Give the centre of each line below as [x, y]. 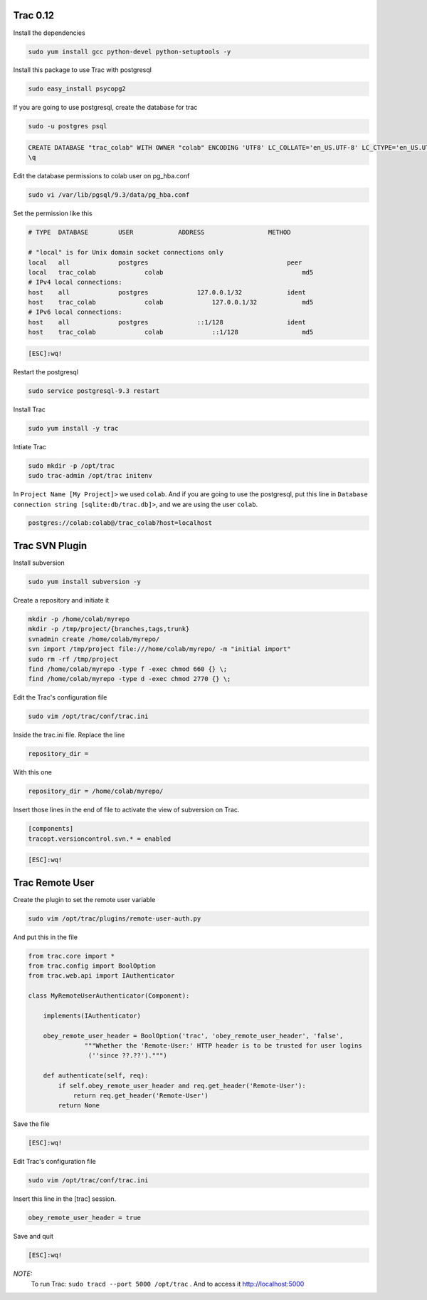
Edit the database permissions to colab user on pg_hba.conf [101, 176]
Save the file [31, 1124]
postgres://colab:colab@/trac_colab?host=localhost [120, 523]
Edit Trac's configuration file [54, 1162]
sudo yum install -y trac [73, 428]
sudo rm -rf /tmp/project [73, 659]
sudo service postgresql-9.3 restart [94, 391]
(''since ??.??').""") [127, 1056]
